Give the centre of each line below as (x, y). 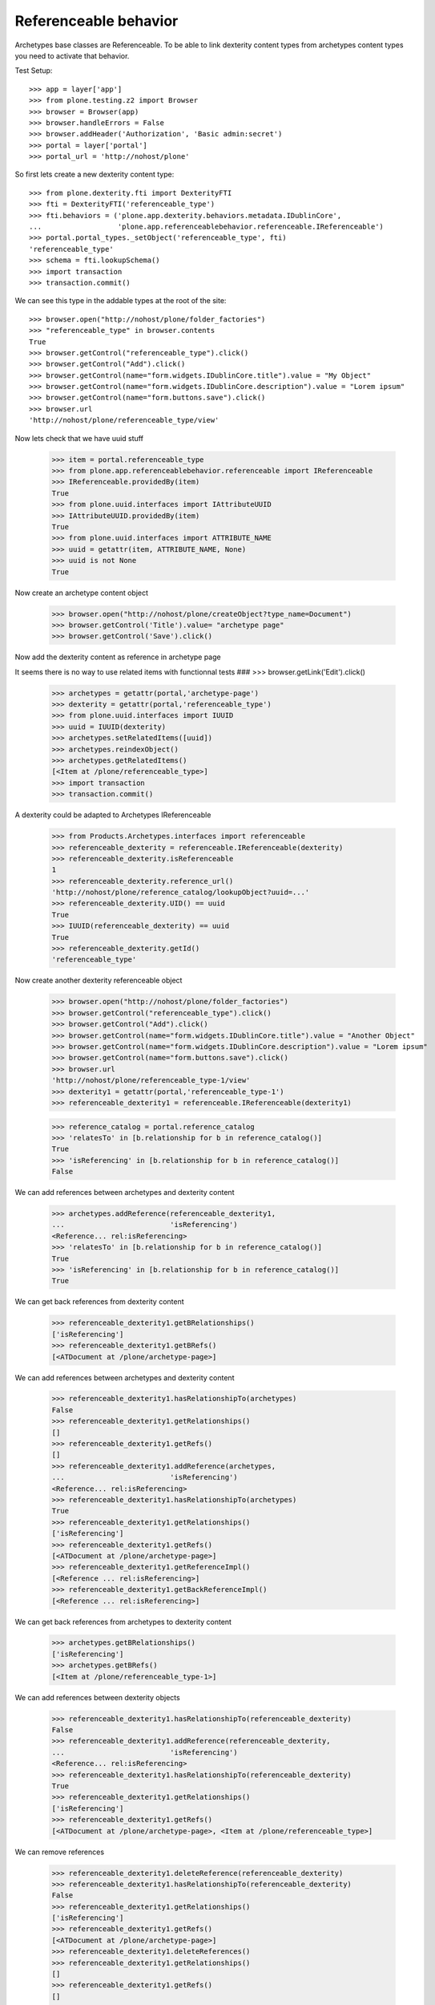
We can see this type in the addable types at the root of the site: (121, 301)
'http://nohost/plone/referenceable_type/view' (124, 420)
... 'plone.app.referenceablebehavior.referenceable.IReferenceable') (207, 227)
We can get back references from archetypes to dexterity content (123, 1622)
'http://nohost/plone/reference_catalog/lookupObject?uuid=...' (181, 893)
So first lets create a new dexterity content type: (95, 174)
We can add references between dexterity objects (97, 1697)
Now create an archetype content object (81, 593)
